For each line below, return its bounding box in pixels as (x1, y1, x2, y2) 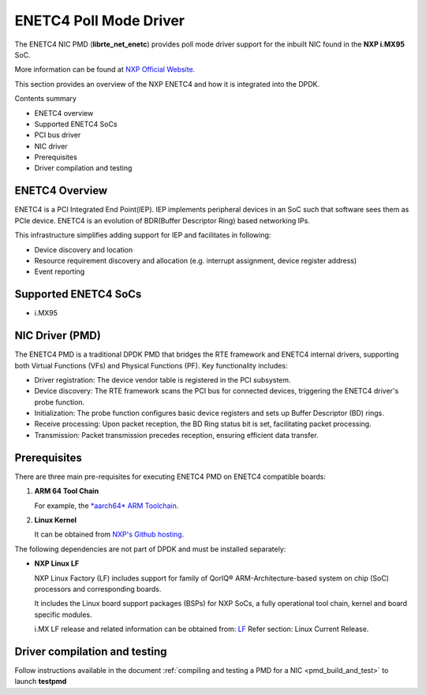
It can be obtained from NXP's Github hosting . (34, 529, 185, 540)
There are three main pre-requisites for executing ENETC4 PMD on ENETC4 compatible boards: (14, 472, 327, 481)
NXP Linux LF (34, 559, 80, 568)
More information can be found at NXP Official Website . (14, 65, 196, 74)
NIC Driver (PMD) (14, 329, 102, 342)
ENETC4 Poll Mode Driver (14, 12, 185, 29)
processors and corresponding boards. (34, 584, 162, 593)
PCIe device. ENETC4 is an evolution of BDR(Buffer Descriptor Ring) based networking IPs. (14, 215, 311, 225)
